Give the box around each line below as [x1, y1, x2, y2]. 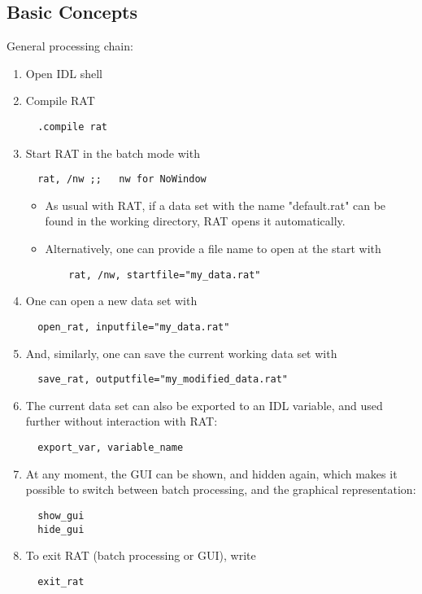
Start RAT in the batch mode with [25, 144, 200, 161]
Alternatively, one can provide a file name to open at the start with [45, 240, 381, 257]
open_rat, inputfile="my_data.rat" [37, 321, 230, 333]
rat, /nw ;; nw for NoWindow [37, 173, 207, 186]
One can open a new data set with [25, 292, 198, 309]
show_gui [37, 509, 85, 522]
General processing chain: [7, 37, 133, 55]
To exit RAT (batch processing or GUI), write [25, 547, 256, 564]
